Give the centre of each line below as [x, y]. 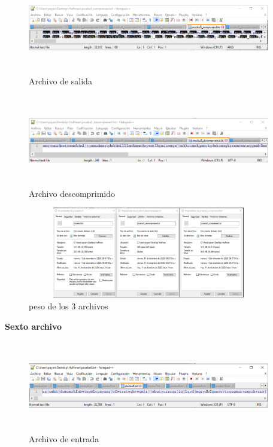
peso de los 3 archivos [69, 305]
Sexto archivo [34, 326]
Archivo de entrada [64, 438]
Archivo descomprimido [72, 193]
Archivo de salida [60, 80]
